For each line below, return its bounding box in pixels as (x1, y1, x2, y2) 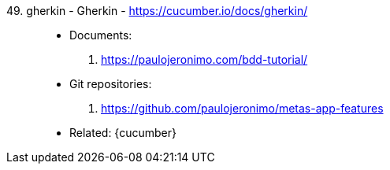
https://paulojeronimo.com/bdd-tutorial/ (101, 53, 308, 66)
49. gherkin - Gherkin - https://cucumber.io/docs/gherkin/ (6, 4, 308, 17)
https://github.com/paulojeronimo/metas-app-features (101, 102, 384, 115)
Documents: (69, 28, 132, 42)
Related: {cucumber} (69, 126, 176, 139)
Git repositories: (69, 77, 152, 91)
